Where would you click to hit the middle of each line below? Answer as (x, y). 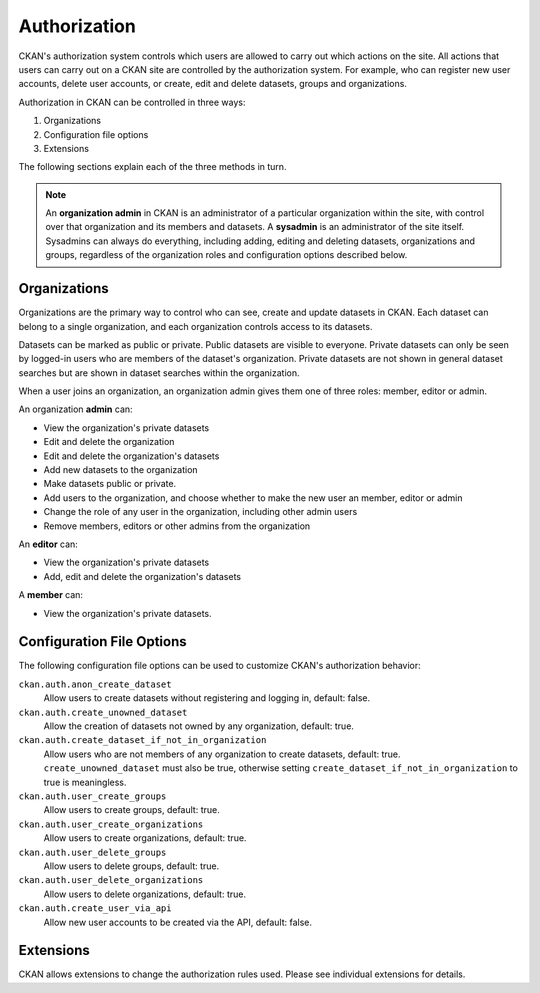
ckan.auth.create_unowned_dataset (103, 712)
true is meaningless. (85, 782)
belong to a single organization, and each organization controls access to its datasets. (195, 326)
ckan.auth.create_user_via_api (95, 908)
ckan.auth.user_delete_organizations (111, 880)
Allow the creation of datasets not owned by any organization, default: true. (199, 726)
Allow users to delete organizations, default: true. (145, 894)
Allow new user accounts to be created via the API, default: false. (178, 922)
